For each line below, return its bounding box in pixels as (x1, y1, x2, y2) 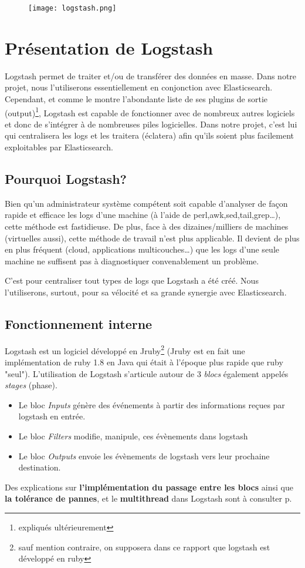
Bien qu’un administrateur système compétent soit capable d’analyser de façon (5, 197, 288, 209)
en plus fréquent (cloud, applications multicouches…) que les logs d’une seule (5, 243, 279, 256)
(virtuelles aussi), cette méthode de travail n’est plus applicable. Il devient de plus (5, 231, 300, 244)
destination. (18, 461, 61, 473)
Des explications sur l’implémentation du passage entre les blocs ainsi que (5, 480, 293, 493)
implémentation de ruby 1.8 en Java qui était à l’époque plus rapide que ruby (5, 356, 283, 368)
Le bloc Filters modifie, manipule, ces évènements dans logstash (18, 429, 248, 442)
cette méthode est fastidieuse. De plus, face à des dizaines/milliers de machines (5, 220, 289, 232)
